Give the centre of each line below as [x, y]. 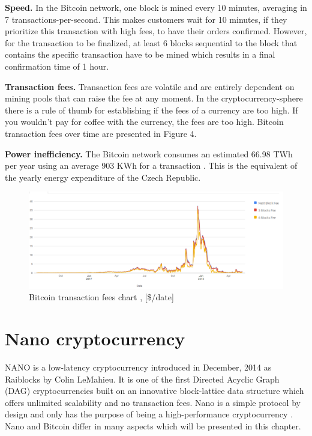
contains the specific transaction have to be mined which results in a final [140, 54]
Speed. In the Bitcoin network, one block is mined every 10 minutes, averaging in [156, 7]
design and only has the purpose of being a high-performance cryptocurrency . [149, 414]
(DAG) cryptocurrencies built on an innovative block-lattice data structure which [154, 391]
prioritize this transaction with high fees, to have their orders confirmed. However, [156, 31]
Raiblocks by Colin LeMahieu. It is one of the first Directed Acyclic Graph [142, 379]
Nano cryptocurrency [95, 338]
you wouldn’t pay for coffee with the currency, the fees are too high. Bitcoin [144, 122]
